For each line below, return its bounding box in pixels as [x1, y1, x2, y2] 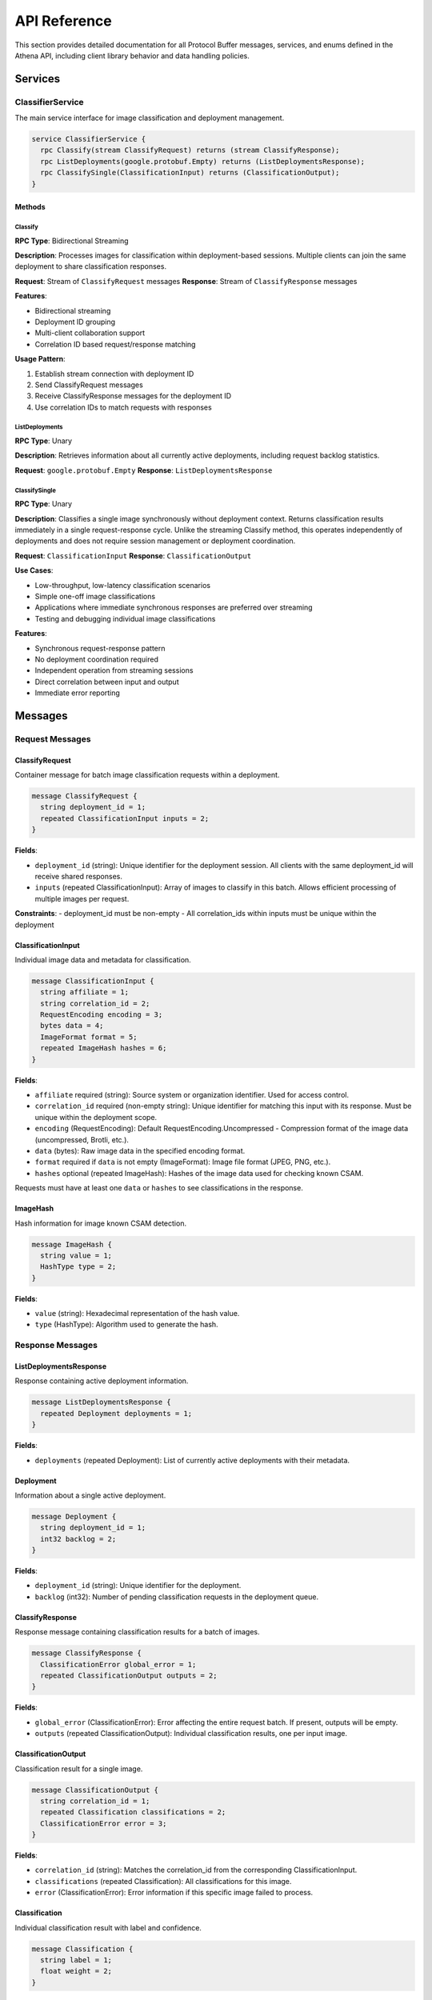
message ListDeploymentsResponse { [31, 1398, 171, 1407]
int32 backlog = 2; [40, 1534, 117, 1543]
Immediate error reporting [34, 688, 120, 698]
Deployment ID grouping [34, 317, 116, 326]
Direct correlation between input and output [34, 677, 179, 686]
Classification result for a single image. [14, 1764, 143, 1774]
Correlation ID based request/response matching [34, 339, 196, 349]
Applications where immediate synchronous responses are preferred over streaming [34, 602, 313, 612]
